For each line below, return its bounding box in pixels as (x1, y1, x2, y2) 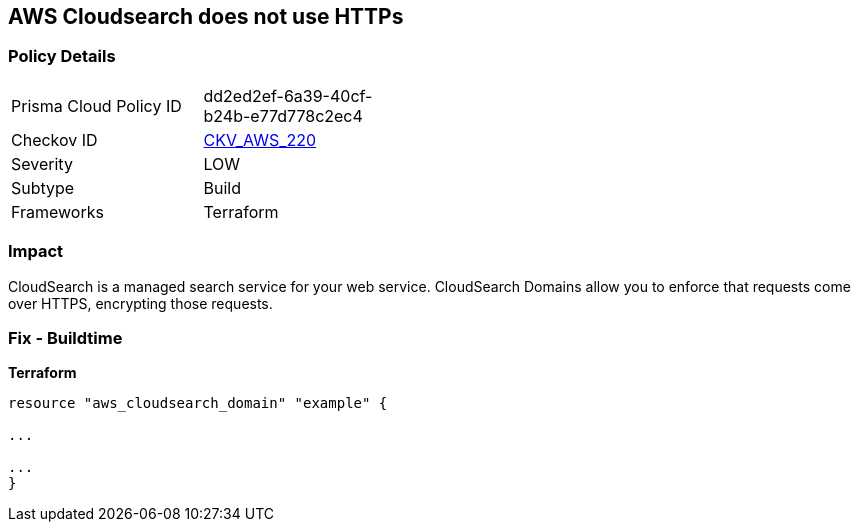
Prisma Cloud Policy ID (11, 95, 182, 116)
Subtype (11, 177, 75, 198)
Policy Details (8, 46, 116, 67)
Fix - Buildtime (8, 327, 123, 348)
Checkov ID (11, 129, 98, 150)
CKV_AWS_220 (203, 129, 317, 150)
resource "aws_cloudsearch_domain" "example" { (8, 395, 388, 412)
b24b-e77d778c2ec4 (203, 105, 363, 126)
